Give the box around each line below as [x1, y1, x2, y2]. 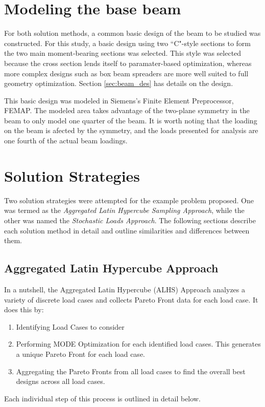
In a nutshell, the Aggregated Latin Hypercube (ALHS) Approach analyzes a [4, 284, 246, 294]
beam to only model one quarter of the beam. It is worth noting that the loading [4, 115, 257, 125]
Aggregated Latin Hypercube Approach [4, 260, 219, 276]
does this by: [4, 304, 44, 315]
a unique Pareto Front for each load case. [16, 348, 145, 359]
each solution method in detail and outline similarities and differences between [4, 225, 250, 235]
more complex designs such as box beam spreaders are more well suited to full [4, 68, 249, 78]
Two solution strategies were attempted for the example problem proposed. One [4, 195, 254, 205]
